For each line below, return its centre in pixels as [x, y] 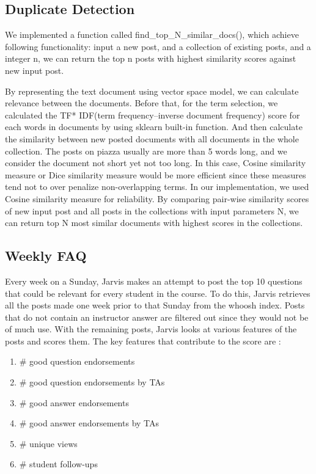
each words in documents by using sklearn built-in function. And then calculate [154, 127]
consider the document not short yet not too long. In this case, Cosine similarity [156, 163]
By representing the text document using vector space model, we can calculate [152, 91]
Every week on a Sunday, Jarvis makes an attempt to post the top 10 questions [154, 281]
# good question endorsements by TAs [92, 382]
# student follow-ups [58, 464]
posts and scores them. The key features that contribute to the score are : [143, 341]
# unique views [48, 443]
